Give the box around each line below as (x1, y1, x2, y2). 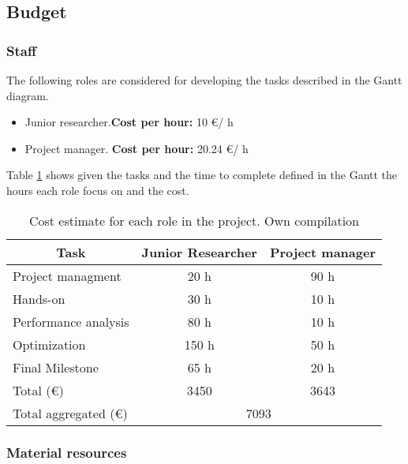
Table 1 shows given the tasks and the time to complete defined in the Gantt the (6, 167, 398, 183)
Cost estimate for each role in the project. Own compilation (28, 211, 360, 230)
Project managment (13, 266, 122, 285)
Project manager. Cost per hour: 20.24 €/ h (24, 140, 249, 156)
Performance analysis (13, 312, 129, 331)
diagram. (6, 87, 49, 103)
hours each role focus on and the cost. (6, 181, 189, 198)
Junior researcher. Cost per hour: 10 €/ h (24, 114, 234, 130)
